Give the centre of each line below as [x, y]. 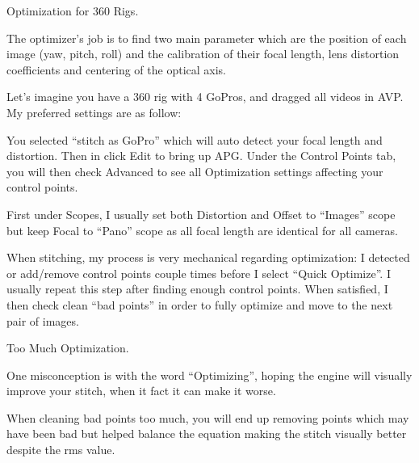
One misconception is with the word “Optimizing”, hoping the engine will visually [209, 375]
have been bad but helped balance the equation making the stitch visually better [207, 434]
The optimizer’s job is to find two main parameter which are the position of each [207, 38]
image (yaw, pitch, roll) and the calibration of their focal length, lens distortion [203, 54]
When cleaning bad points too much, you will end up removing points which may [208, 417]
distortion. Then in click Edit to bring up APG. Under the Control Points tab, [201, 156]
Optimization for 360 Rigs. [73, 11]
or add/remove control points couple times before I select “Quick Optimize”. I [199, 273]
